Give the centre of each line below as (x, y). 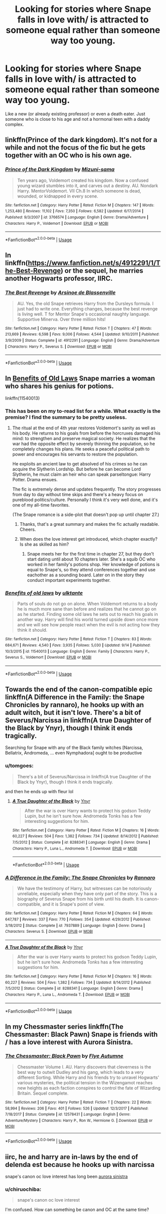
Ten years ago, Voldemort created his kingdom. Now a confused (83, 180)
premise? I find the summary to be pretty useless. (66, 417)
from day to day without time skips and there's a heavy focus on (78, 494)
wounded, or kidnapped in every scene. (58, 196)
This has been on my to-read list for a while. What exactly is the (83, 411)
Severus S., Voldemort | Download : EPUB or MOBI (48, 658)
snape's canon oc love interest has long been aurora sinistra (66, 1176)
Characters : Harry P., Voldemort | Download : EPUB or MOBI (57, 223)
